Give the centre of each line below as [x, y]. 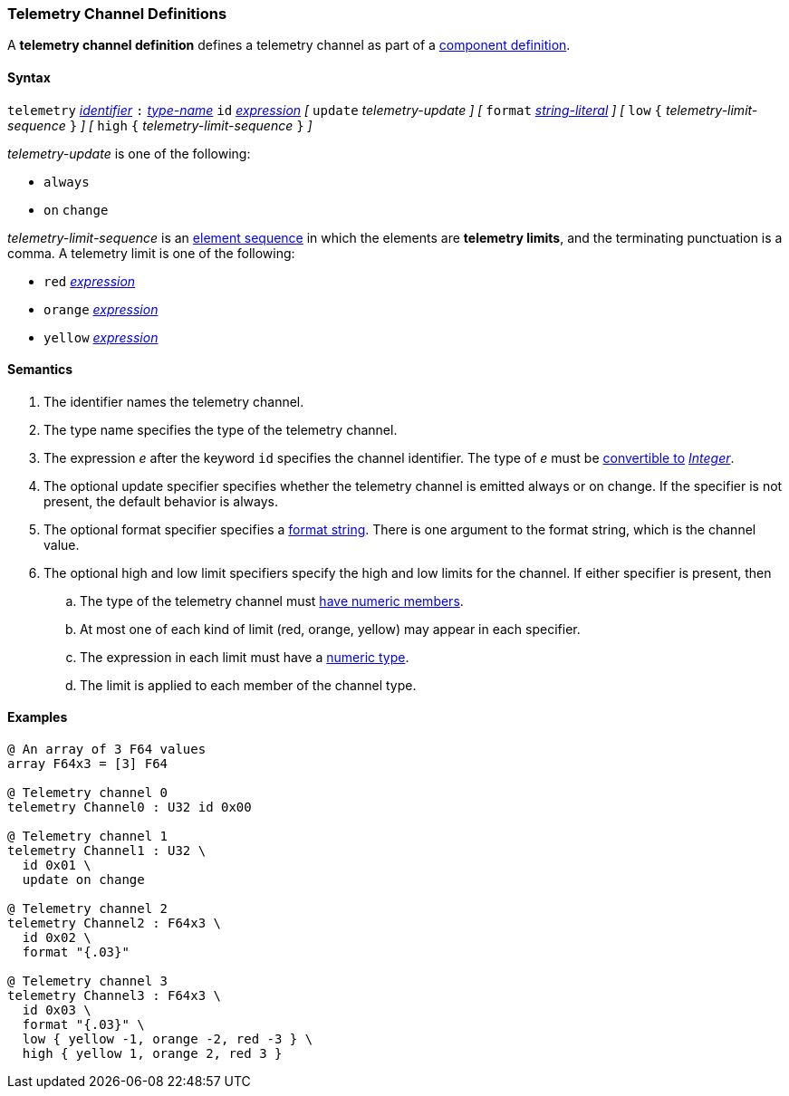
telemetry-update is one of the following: [129, 153]
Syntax [29, 77]
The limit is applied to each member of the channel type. [248, 685]
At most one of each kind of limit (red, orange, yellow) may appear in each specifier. [330, 629]
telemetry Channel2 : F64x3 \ [115, 923]
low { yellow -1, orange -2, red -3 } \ [168, 1039]
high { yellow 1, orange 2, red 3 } [152, 1054]
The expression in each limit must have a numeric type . [245, 657]
